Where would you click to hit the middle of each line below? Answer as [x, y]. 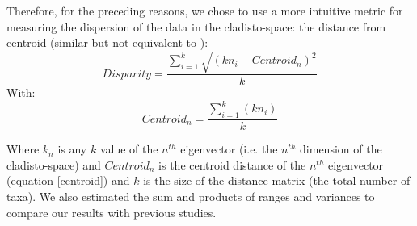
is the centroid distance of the [232, 164]
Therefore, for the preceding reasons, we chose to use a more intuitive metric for [205, 10]
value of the [129, 149]
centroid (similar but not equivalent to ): [107, 42]
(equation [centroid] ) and [68, 180]
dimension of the [341, 149]
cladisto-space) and [54, 164]
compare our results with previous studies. [112, 212]
